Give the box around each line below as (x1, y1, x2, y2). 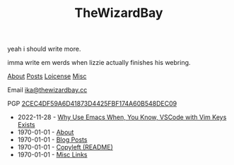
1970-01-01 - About (17, 128, 74, 137)
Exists (17, 121, 35, 129)
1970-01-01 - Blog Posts (17, 135, 88, 144)
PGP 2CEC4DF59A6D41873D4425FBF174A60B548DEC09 (7, 99, 177, 108)
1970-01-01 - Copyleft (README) (17, 143, 113, 152)
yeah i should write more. (7, 44, 81, 54)
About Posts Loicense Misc (7, 72, 87, 80)
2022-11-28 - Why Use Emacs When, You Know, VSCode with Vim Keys (17, 113, 227, 121)
